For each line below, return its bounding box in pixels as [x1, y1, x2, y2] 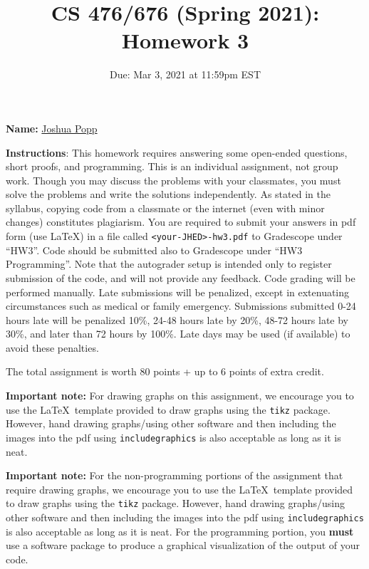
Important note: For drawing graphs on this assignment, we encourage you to [6, 388, 354, 403]
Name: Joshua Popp [6, 120, 98, 135]
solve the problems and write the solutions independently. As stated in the [6, 187, 331, 202]
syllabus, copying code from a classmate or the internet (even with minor [6, 200, 325, 215]
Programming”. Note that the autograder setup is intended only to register [6, 256, 332, 271]
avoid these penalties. [6, 340, 99, 355]
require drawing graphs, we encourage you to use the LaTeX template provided [6, 481, 353, 496]
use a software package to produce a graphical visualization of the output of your [6, 538, 360, 553]
